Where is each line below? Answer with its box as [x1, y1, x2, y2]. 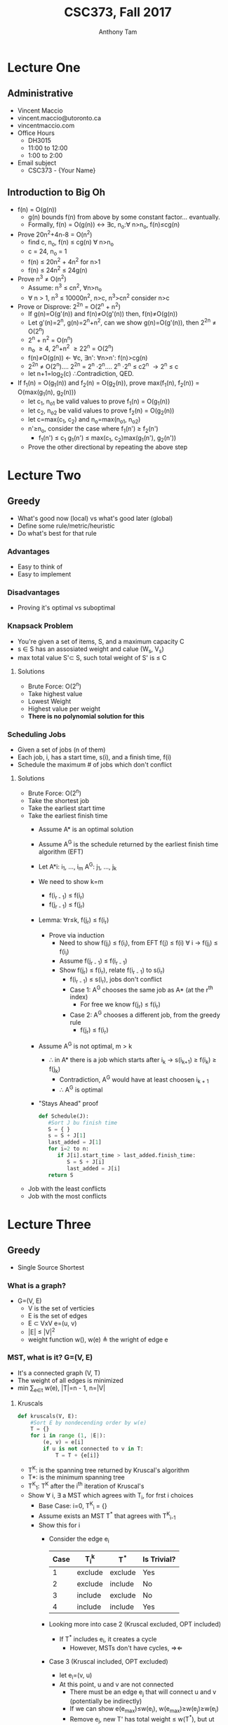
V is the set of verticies [27, 1303, 95, 1313]
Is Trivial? [142, 1554, 176, 1564]
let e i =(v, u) [59, 1671, 93, 1681]
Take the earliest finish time [27, 811, 108, 820]
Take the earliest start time [27, 804, 105, 813]
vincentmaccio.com [17, 121, 75, 129]
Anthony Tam [98, 27, 138, 36]
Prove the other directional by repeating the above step [27, 443, 188, 451]
